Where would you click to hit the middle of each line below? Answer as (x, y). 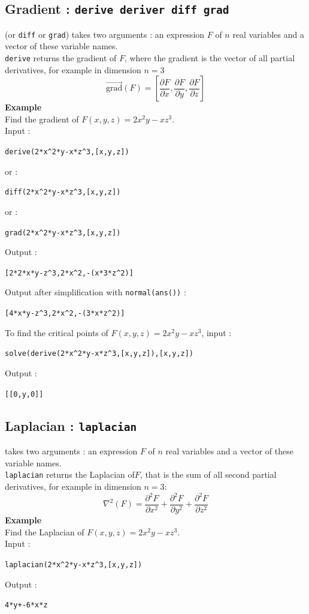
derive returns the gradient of (61, 58)
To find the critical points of (57, 332)
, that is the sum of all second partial (208, 474)
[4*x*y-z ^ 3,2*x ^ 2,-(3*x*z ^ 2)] (65, 314)
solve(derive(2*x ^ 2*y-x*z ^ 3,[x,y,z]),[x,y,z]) (99, 354)
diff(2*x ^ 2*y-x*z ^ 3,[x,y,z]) (63, 192)
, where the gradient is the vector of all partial (210, 58)
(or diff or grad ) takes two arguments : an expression (105, 34)
